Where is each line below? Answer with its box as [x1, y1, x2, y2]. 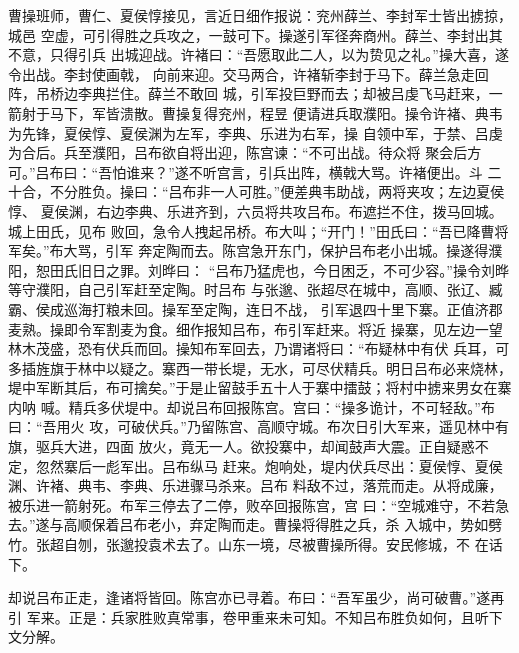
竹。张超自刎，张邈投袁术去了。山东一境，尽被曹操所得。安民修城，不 [8, 534, 470, 555]
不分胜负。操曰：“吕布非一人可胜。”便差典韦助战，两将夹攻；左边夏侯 [49, 181, 505, 202]
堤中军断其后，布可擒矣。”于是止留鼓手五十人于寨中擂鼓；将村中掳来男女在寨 [8, 377, 512, 398]
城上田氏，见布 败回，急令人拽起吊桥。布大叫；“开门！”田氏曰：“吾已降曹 [8, 220, 495, 241]
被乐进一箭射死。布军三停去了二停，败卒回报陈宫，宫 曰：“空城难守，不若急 [8, 494, 510, 515]
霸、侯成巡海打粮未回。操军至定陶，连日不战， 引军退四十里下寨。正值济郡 [8, 298, 503, 319]
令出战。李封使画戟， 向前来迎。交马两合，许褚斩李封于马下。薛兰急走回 [8, 63, 489, 84]
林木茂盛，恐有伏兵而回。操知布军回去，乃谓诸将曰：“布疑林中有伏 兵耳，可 [8, 338, 510, 359]
